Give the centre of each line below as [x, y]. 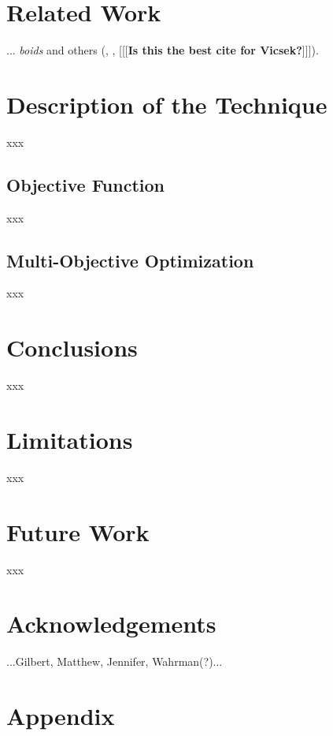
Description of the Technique [167, 104]
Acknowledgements [111, 624]
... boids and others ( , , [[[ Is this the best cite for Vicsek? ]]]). [163, 50]
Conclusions [72, 347]
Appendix [61, 716]
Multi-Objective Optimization [130, 260]
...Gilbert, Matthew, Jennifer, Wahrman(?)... [115, 661]
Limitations [70, 439]
